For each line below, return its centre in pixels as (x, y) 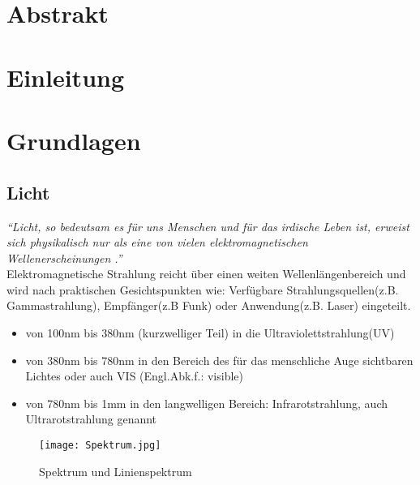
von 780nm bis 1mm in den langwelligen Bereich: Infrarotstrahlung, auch (206, 403)
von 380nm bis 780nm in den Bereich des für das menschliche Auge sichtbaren (219, 360)
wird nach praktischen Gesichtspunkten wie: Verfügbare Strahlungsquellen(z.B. (203, 289)
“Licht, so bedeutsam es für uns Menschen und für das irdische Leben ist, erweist (208, 226)
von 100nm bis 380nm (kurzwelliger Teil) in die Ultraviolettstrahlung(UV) (210, 333)
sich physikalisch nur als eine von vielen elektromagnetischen (157, 242)
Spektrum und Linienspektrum (116, 471)
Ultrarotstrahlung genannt (91, 419)
